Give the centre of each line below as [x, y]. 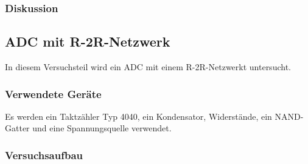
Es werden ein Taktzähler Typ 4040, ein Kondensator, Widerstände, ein [138, 116]
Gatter [17, 128]
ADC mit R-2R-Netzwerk [88, 41]
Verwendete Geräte [53, 93]
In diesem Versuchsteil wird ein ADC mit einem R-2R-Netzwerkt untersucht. [148, 67]
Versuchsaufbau [44, 155]
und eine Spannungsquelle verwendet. [102, 128]
